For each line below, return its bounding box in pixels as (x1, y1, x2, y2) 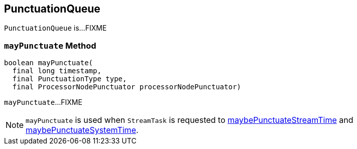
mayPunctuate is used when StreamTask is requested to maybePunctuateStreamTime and (26, 115, 353, 125)
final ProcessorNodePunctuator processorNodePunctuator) (12, 83, 242, 91)
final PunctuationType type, (12, 75, 127, 83)
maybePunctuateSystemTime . (26, 125, 139, 135)
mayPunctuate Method (4, 40, 96, 51)
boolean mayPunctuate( (4, 59, 93, 67)
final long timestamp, (12, 67, 101, 75)
